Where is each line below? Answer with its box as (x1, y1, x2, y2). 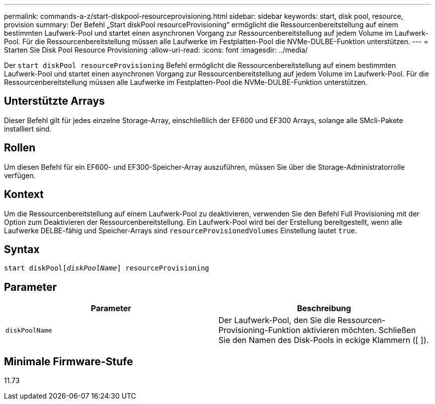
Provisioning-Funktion (218, 325, 300, 336)
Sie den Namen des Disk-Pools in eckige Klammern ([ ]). (218, 335, 429, 345)
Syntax (4, 243, 40, 256)
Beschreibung (297, 303, 351, 314)
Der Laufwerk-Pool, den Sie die (218, 315, 336, 326)
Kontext (4, 188, 44, 201)
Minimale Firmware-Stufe (4, 355, 133, 368)
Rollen (4, 141, 36, 154)
